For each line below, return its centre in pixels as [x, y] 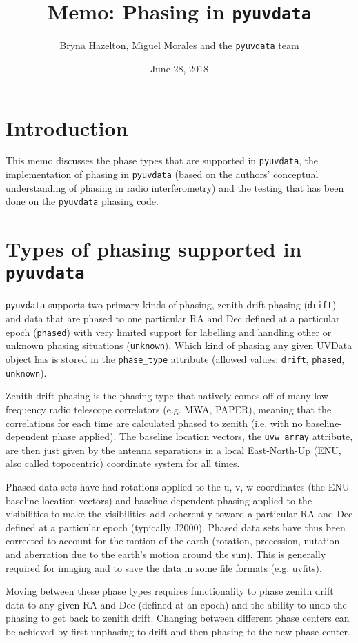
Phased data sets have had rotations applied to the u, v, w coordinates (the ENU [178, 486]
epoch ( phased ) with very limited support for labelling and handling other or [169, 332]
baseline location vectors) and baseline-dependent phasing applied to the [159, 500]
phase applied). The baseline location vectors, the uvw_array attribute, [202, 436]
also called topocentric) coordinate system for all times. [123, 463]
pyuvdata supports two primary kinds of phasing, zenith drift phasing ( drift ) [171, 305]
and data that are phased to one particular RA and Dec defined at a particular [173, 318]
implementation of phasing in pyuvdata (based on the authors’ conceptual [162, 174]
